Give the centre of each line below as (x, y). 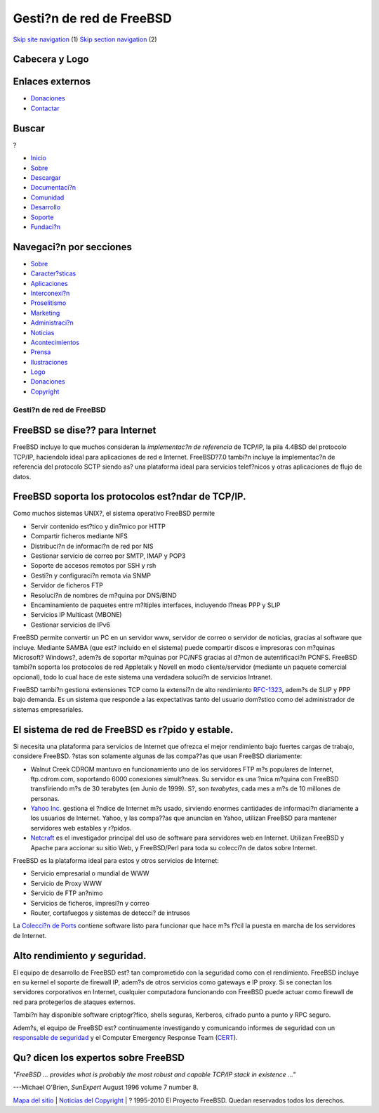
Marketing (45, 313)
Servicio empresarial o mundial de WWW (90, 873)
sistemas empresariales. (48, 709)
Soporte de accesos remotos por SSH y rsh (93, 566)
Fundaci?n (46, 227)
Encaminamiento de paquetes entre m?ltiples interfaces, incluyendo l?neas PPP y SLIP (155, 605)
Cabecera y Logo (51, 59)
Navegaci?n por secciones (73, 247)
